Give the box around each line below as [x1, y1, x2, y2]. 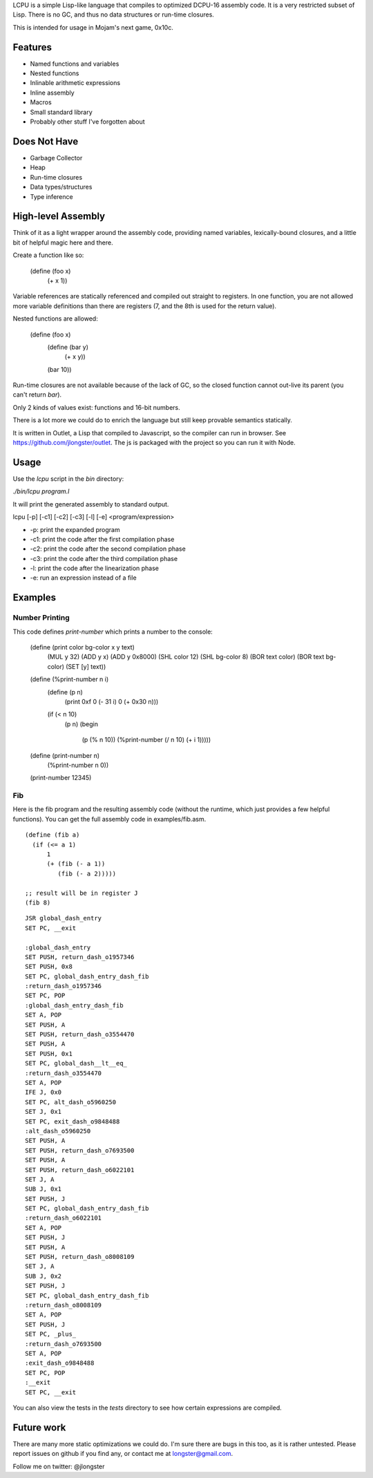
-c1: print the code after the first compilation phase [30, 535, 175, 543]
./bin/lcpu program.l [12, 487, 70, 495]
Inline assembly [30, 88, 75, 97]
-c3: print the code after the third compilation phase [30, 554, 178, 562]
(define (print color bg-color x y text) [30, 643, 135, 652]
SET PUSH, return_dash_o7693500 [25, 1146, 135, 1154]
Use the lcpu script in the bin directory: [12, 474, 124, 483]
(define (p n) [47, 688, 83, 696]
